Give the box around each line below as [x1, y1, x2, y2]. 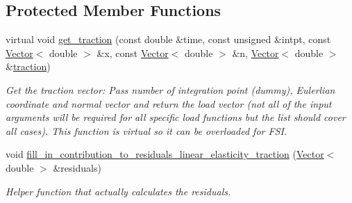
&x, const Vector [97, 45, 169, 60]
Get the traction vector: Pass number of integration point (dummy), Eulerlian [6, 82, 335, 97]
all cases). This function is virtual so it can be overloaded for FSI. [6, 123, 287, 138]
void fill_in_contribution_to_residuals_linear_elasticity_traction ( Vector [6, 147, 324, 161]
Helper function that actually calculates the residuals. [6, 184, 231, 198]
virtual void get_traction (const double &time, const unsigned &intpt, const [6, 32, 331, 47]
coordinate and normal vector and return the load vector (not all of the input [6, 96, 332, 111]
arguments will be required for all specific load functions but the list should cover [6, 110, 346, 124]
